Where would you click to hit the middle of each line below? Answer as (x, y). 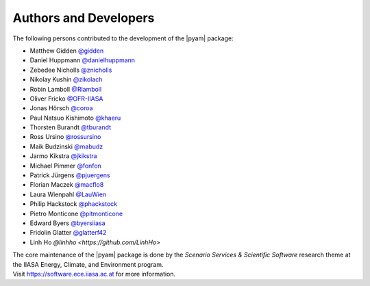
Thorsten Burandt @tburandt (71, 127)
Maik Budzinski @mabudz (66, 146)
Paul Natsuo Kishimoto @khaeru (75, 118)
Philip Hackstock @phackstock (74, 204)
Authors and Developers (84, 18)
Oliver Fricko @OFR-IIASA (66, 99)
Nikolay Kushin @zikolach (66, 79)
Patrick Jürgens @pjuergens (70, 175)
